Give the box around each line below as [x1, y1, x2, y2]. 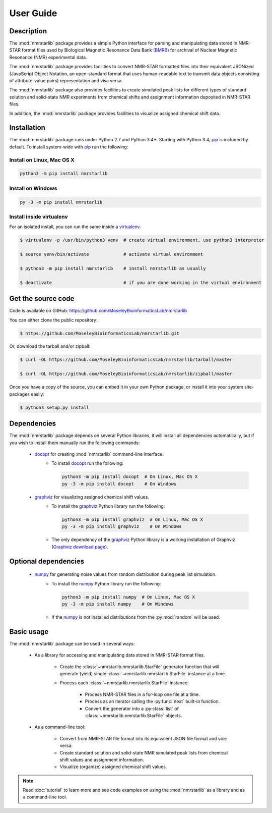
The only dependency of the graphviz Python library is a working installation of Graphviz [51, 536, 235, 543]
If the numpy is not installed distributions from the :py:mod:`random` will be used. [51, 614, 220, 620]
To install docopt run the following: [51, 460, 123, 466]
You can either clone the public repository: [9, 317, 98, 323]
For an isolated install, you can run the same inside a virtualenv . [9, 224, 141, 230]
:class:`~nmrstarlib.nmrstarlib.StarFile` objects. [85, 712, 182, 719]
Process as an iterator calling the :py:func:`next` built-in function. [85, 698, 220, 704]
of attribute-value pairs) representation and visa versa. [9, 78, 123, 84]
